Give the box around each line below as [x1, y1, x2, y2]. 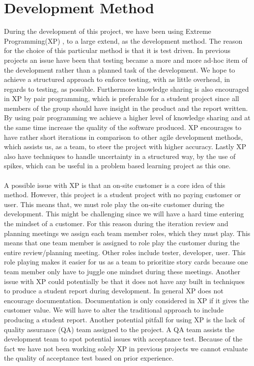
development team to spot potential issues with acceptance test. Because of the [4, 334, 243, 344]
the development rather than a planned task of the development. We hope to [4, 64, 235, 75]
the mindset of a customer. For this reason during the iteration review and [4, 218, 228, 228]
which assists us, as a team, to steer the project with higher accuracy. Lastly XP [4, 141, 247, 152]
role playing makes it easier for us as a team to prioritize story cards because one [4, 257, 248, 267]
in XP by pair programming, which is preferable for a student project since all [4, 93, 239, 104]
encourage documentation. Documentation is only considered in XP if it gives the [4, 295, 249, 305]
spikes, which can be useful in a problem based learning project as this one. [4, 160, 231, 171]
